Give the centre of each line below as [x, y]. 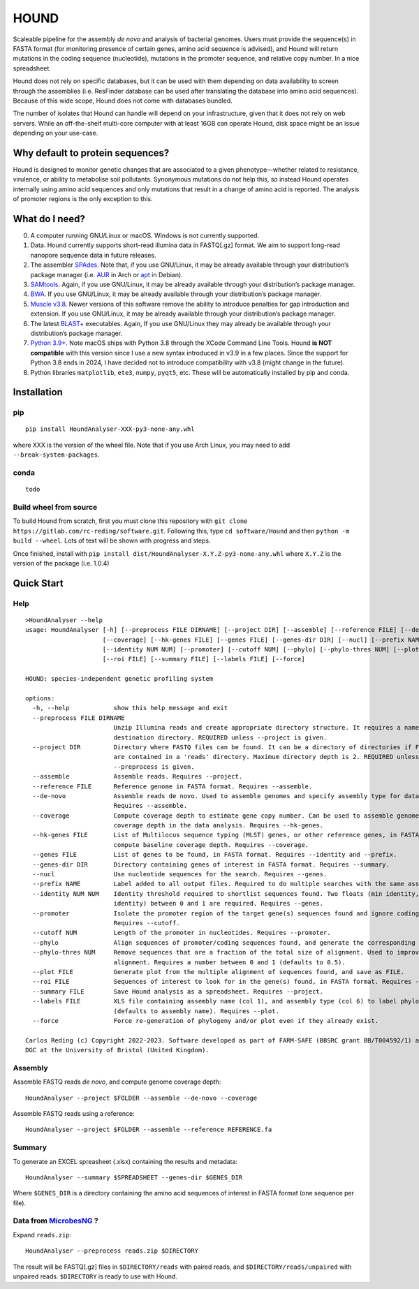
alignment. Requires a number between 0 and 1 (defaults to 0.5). [229, 962]
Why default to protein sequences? [91, 153]
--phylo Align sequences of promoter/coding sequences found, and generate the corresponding [224, 942]
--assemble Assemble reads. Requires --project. [138, 776]
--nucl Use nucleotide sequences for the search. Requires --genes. [180, 874]
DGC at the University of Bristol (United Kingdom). [117, 1050]
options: [40, 699]
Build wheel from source [55, 507]
